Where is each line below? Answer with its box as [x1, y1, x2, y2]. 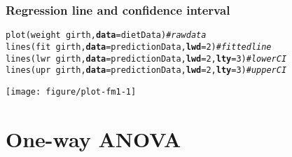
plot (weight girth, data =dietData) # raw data [6, 30, 207, 41]
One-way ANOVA [6, 124, 181, 153]
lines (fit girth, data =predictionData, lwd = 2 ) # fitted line [6, 41, 272, 52]
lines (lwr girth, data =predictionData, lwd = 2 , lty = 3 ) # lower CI [6, 53, 287, 64]
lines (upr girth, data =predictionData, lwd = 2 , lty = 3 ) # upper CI [6, 65, 287, 76]
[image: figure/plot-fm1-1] [6, 86, 137, 97]
